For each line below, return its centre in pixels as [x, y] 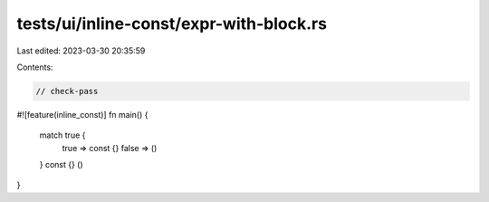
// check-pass [67, 91]
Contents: [35, 67]
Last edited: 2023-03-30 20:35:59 [81, 51]
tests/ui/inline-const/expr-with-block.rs [172, 24]
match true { [62, 135]
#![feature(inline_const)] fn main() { [82, 114]
